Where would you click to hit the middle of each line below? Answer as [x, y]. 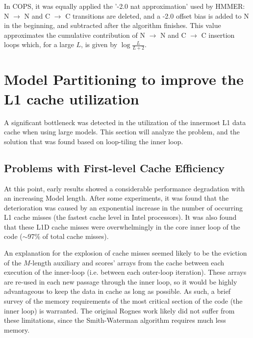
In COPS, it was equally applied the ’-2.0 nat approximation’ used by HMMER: [125, 6]
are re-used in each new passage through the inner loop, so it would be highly [121, 281]
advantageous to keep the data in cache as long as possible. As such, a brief [117, 291]
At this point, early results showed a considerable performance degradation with [125, 188]
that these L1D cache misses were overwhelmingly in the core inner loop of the [122, 226]
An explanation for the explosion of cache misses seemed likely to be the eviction [126, 253]
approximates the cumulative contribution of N [75, 35]
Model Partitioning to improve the [124, 79]
